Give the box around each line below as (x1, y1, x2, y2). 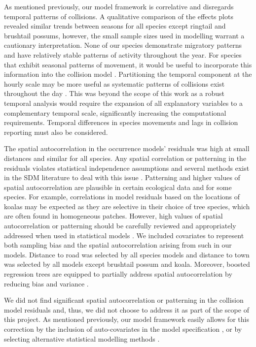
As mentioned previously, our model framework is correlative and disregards (4, 1, 234, 11)
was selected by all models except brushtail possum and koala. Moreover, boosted (4, 259, 250, 269)
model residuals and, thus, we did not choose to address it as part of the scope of (4, 304, 249, 315)
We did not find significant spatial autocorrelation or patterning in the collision (4, 295, 244, 305)
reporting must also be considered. (4, 126, 108, 137)
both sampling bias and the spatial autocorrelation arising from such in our (4, 240, 232, 250)
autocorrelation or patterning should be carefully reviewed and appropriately (4, 221, 236, 231)
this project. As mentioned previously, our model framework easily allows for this (4, 314, 249, 324)
